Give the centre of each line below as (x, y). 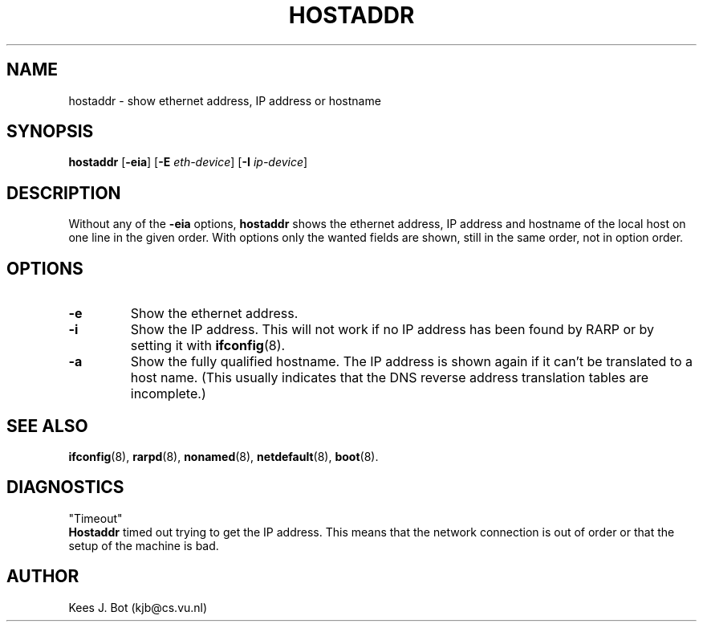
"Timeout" (95, 518)
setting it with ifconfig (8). (208, 346)
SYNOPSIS (50, 132)
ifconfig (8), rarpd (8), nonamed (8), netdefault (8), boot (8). (223, 456)
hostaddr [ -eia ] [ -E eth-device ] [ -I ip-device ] (188, 162)
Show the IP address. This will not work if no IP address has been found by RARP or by (392, 330)
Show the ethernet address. (214, 314)
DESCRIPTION (64, 193)
